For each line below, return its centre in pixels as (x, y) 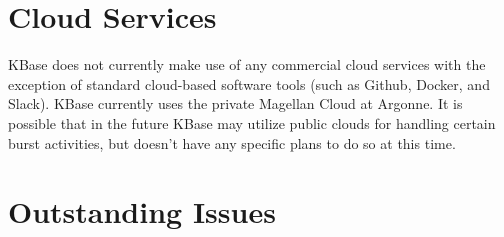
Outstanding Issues (142, 211)
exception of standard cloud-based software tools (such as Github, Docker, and (249, 83)
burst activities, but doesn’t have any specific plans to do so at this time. (232, 142)
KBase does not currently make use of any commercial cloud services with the (247, 64)
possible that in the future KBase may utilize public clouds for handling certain (252, 122)
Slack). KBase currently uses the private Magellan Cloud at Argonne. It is (235, 103)
